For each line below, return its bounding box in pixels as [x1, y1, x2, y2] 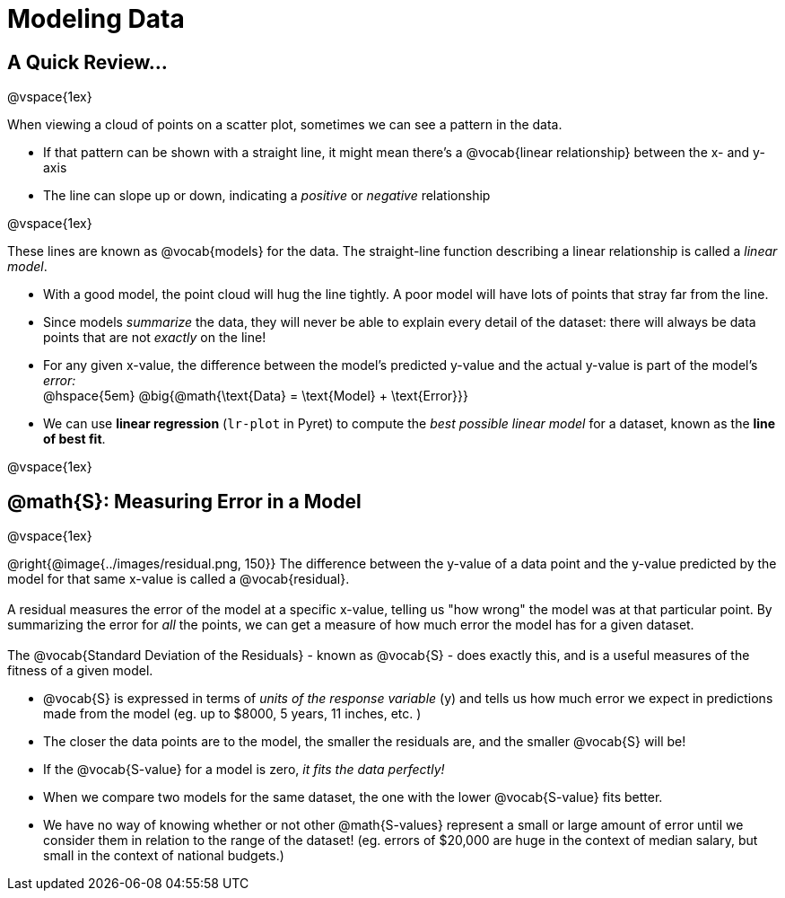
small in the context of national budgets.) [43, 848, 284, 864]
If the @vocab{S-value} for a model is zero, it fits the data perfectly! [43, 762, 445, 778]
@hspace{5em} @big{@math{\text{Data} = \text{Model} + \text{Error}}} [43, 388, 468, 404]
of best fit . [43, 431, 106, 447]
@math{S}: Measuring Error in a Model [7, 489, 362, 513]
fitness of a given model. [7, 663, 153, 679]
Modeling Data [7, 4, 185, 34]
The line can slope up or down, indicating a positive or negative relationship [43, 188, 491, 204]
